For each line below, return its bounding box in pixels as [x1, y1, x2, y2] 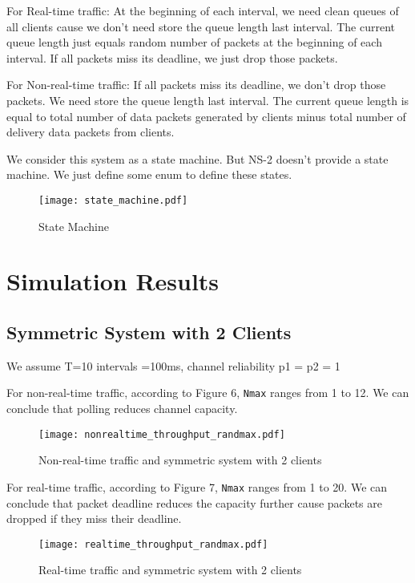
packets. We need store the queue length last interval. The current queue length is [6, 91, 409, 108]
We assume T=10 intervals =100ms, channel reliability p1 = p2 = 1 [6, 357, 340, 374]
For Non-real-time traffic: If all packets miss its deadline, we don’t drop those [6, 76, 386, 93]
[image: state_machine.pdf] [38, 194, 188, 206]
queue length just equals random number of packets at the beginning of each [6, 34, 382, 51]
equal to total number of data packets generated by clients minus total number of [6, 107, 406, 124]
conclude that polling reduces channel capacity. [6, 400, 238, 417]
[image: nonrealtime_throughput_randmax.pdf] [38, 428, 285, 440]
